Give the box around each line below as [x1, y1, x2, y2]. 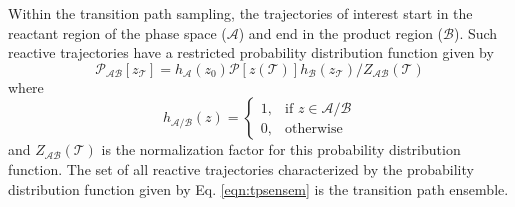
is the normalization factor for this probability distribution [101, 139, 461, 160]
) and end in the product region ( [238, 22, 444, 43]
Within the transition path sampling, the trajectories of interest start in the [8, 3, 473, 23]
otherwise [285, 121, 343, 136]
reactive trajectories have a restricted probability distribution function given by [8, 42, 494, 63]
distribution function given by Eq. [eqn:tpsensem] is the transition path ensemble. [8, 178, 509, 199]
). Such [453, 22, 498, 43]
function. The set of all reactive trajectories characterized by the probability [8, 158, 474, 179]
